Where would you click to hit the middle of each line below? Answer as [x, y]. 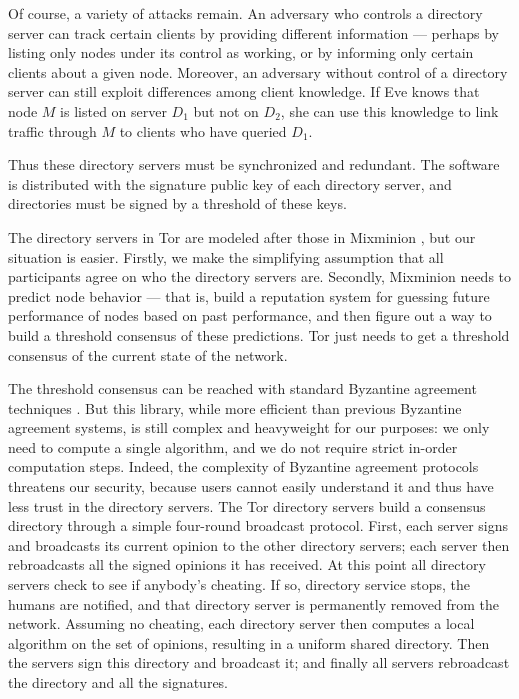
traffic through [52, 130]
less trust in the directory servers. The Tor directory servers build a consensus [247, 505]
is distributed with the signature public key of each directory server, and [230, 183]
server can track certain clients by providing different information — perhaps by [253, 32]
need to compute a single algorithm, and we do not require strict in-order [233, 446]
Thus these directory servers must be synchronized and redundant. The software [254, 164]
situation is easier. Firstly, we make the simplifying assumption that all [226, 256]
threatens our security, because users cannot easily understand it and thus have [251, 486]
